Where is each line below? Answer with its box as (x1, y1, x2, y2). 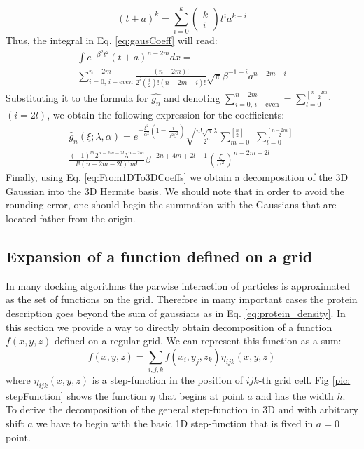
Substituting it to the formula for (6, 91, 148, 105)
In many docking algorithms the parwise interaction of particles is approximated (6, 278, 351, 293)
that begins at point (158, 388, 244, 403)
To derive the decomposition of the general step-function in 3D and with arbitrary (6, 402, 358, 417)
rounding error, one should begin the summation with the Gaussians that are (6, 197, 337, 212)
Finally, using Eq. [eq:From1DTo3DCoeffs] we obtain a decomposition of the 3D (6, 170, 349, 185)
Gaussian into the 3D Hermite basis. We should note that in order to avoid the (6, 183, 344, 198)
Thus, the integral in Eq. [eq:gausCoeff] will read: (6, 33, 218, 48)
